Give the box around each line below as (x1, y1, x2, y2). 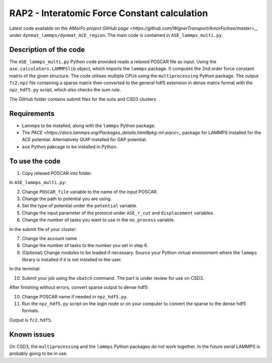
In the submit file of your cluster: (9, 226, 77, 232)
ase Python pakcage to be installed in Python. (22, 144, 118, 150)
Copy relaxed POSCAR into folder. (22, 170, 93, 176)
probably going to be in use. (9, 350, 68, 356)
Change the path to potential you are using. (22, 196, 112, 202)
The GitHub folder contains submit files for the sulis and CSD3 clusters (9, 96, 156, 102)
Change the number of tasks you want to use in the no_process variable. (22, 217, 175, 223)
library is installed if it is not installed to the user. (22, 257, 122, 263)
